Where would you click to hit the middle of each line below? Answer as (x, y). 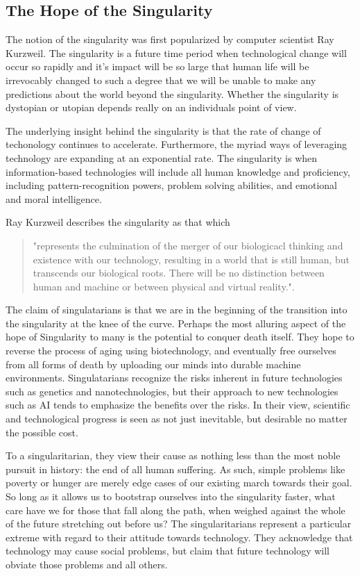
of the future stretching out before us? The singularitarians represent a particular (179, 524)
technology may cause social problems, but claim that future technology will (168, 551)
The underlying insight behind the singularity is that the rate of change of (163, 130)
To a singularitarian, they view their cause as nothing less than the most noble (173, 455)
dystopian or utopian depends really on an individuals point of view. (151, 107)
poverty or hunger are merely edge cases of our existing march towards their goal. (179, 483)
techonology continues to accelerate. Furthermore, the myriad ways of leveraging (177, 144)
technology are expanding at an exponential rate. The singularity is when (162, 157)
